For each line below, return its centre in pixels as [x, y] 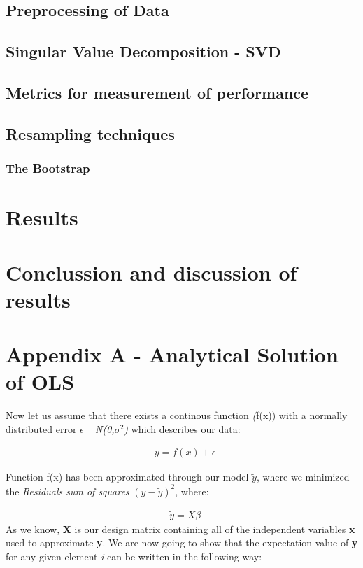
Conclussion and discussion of [151, 272]
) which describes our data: [182, 428]
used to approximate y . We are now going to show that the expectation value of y [182, 542]
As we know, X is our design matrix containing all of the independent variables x [180, 528]
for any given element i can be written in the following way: [134, 556]
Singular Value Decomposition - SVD [143, 51]
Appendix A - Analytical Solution [172, 354]
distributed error [41, 428]
